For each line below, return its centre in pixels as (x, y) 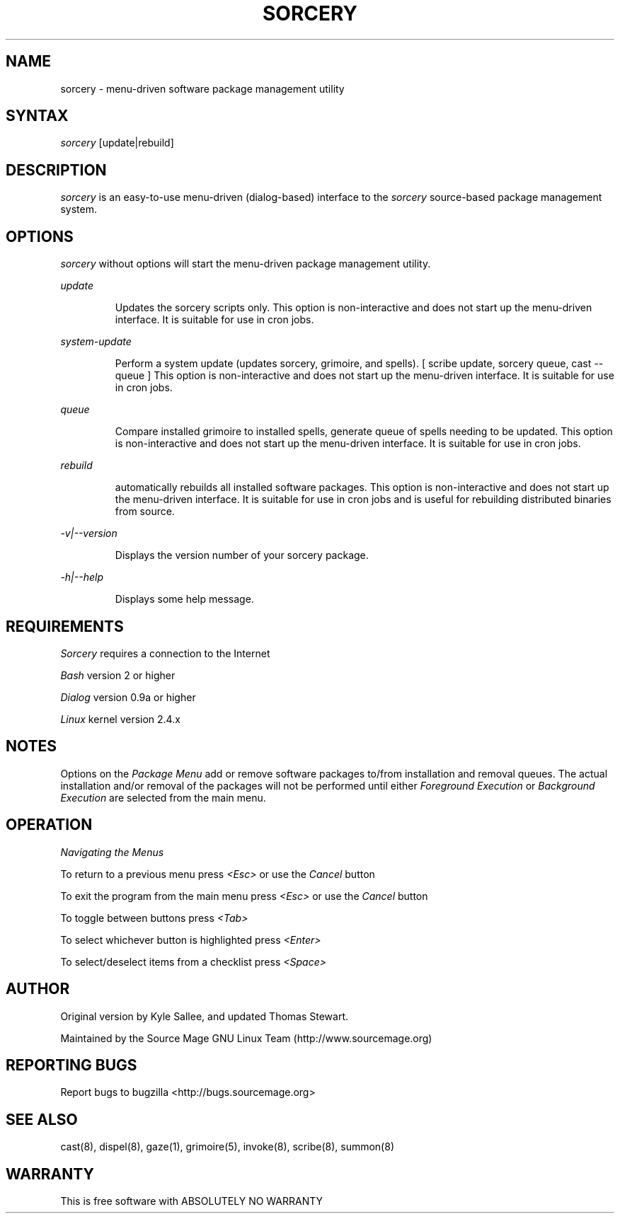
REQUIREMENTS (65, 626)
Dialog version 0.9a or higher (128, 697)
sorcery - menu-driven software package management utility (202, 88)
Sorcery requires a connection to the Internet (165, 653)
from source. (145, 512)
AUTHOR (38, 989)
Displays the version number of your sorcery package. (242, 555)
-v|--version (89, 533)
